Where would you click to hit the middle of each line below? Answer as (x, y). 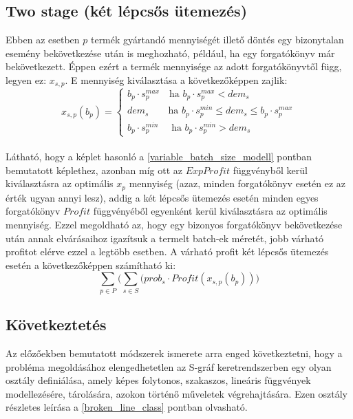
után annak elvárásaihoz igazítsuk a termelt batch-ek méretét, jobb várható (164, 238)
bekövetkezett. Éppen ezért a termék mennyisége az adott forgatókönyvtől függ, (174, 66)
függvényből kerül (270, 170)
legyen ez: (26, 79)
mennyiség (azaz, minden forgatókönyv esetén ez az (237, 183)
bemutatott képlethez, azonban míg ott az (94, 170)
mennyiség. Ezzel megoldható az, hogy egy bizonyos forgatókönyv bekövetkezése (174, 225)
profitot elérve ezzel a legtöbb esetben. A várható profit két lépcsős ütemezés (167, 251)
